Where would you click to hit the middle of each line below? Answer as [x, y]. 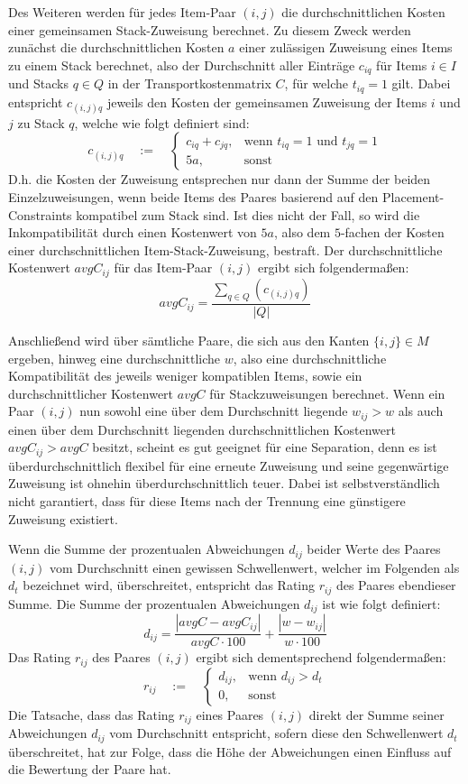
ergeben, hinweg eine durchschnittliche [115, 358]
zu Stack [41, 122]
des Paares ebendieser [396, 585]
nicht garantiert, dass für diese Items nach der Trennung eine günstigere [207, 500]
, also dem [302, 232]
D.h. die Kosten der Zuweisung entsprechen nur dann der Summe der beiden [220, 179]
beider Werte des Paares [374, 549]
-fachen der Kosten [392, 232]
